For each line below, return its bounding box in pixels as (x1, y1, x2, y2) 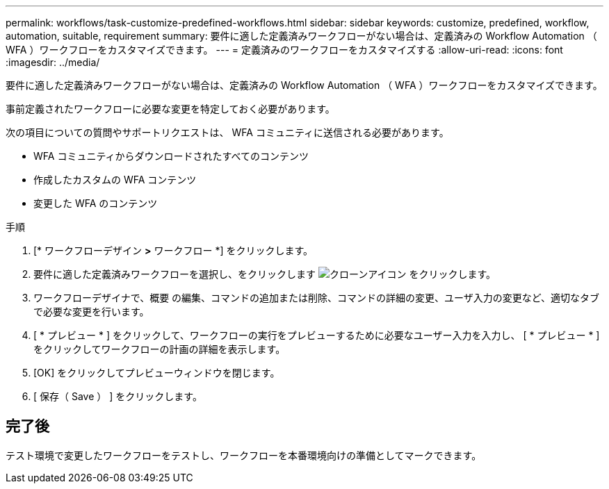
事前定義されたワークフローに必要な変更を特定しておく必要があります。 (6, 103, 335, 115)
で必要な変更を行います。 (33, 306, 149, 317)
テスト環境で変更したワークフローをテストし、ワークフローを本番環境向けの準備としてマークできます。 (6, 449, 482, 461)
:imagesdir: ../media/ (6, 56, 100, 68)
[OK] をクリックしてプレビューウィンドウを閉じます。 (33, 367, 280, 379)
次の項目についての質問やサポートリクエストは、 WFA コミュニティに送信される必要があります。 (6, 126, 449, 138)
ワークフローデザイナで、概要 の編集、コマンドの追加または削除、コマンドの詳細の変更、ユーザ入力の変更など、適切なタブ (33, 292, 600, 304)
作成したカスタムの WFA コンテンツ (33, 174, 197, 185)
